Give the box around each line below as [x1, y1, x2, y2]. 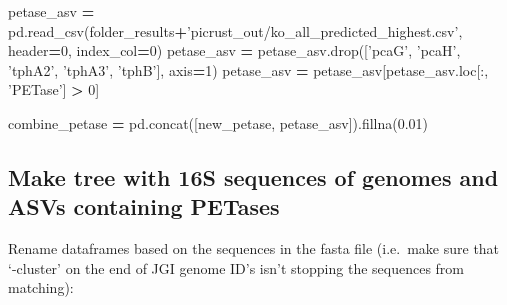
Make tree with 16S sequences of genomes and [8, 161, 499, 192]
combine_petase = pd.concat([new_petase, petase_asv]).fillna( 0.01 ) [8, 112, 429, 133]
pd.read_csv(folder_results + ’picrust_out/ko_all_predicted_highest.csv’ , [8, 20, 463, 41]
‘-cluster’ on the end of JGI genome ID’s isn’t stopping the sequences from [8, 257, 464, 278]
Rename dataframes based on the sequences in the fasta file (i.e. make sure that [8, 238, 500, 259]
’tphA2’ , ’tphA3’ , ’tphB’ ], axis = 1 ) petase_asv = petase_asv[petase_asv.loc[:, [8, 59, 489, 80]
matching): [8, 277, 74, 298]
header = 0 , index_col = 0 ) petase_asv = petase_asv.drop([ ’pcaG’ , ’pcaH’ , [8, 40, 461, 61]
